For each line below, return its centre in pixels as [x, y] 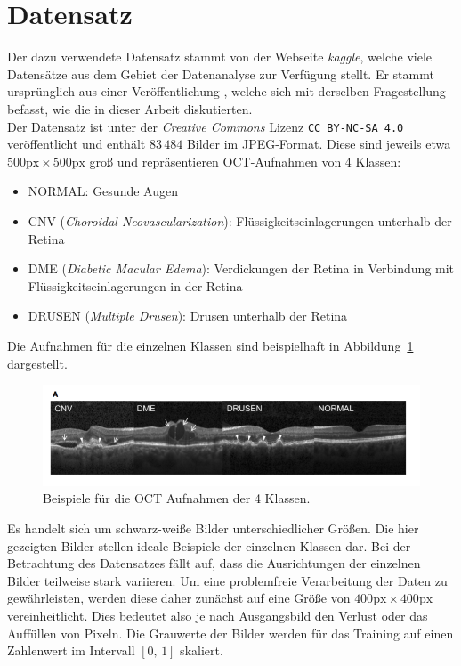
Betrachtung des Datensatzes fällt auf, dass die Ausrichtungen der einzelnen [214, 563]
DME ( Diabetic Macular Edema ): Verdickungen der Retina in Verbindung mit [241, 268]
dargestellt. [37, 363]
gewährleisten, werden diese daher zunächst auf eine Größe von [179, 598]
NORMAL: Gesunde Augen [103, 191]
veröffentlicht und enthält [77, 144]
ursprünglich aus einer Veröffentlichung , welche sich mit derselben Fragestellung [226, 91]
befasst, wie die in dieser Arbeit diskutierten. [130, 108]
